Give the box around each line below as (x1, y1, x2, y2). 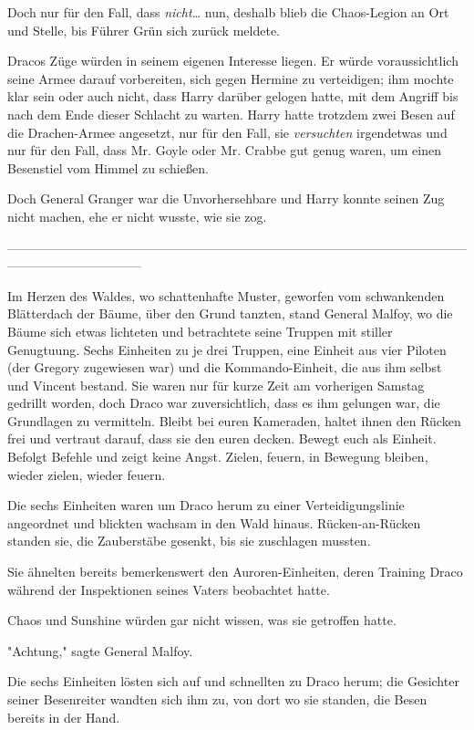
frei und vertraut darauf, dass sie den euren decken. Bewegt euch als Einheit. (7, 429, 437, 448)
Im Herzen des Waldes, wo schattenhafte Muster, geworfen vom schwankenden (7, 286, 445, 305)
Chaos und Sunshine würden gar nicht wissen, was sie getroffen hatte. (7, 610, 397, 630)
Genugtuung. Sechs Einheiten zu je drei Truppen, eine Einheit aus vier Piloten (7, 339, 447, 359)
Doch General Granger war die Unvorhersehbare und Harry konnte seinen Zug (7, 189, 445, 208)
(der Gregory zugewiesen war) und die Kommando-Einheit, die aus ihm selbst (7, 358, 442, 377)
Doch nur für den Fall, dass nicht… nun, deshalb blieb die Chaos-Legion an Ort (7, 3, 449, 21)
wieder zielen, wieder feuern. (7, 464, 166, 484)
